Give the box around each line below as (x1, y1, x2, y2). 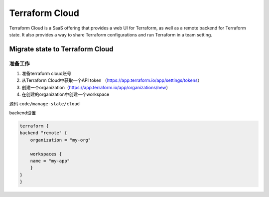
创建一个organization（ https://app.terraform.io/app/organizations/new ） (21, 84, 171, 90)
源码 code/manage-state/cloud (9, 100, 80, 107)
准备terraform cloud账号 (21, 70, 72, 77)
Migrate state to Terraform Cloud (9, 45, 114, 53)
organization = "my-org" (30, 137, 91, 143)
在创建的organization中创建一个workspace (21, 91, 110, 97)
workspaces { (30, 151, 62, 157)
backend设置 (9, 110, 36, 116)
